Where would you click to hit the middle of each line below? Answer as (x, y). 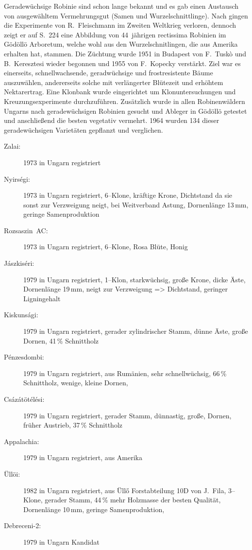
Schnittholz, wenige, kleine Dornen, (76, 383)
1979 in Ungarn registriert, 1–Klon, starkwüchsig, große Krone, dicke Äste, (134, 279)
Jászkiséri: (19, 263)
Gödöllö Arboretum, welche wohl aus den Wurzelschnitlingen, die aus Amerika (121, 44)
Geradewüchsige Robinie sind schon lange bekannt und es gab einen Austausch (121, 6)
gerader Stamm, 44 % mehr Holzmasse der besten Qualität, (133, 500)
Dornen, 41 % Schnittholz (61, 340)
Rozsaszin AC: (26, 230)
